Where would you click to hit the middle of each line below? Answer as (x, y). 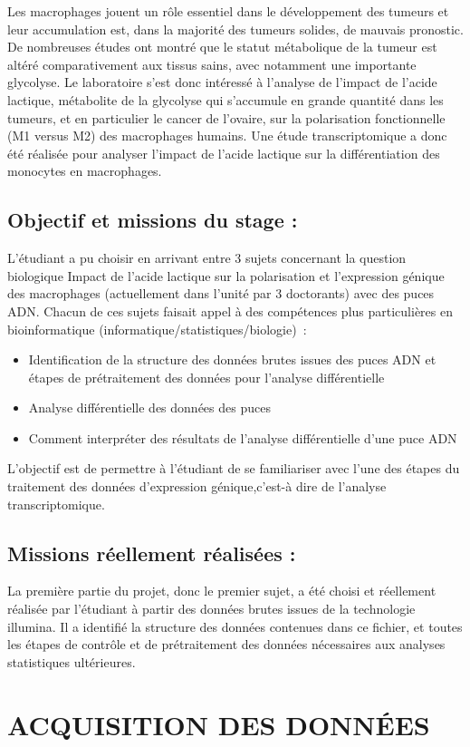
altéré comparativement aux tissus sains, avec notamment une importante (212, 64)
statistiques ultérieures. (72, 661)
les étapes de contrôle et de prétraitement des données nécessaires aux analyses (226, 644)
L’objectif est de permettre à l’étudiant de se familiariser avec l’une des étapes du (234, 468)
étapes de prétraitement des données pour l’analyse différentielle (206, 377)
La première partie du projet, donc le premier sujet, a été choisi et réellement (222, 591)
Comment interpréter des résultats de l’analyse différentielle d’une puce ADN (243, 437)
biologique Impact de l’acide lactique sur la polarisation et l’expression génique (226, 275)
